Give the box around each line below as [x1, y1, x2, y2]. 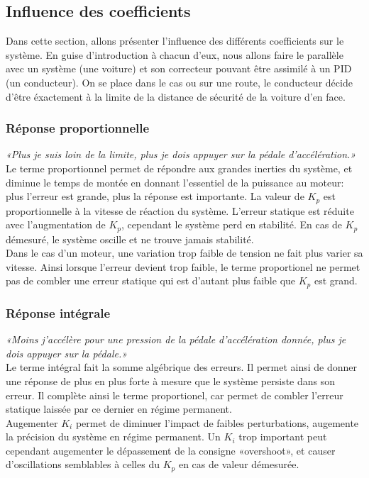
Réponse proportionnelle [6, 119, 150, 137]
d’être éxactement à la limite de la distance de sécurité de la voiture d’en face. [6, 89, 346, 104]
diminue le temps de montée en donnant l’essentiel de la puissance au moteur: [6, 174, 344, 189]
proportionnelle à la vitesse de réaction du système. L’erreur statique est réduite [6, 203, 354, 218]
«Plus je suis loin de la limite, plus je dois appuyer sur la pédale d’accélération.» [6, 147, 356, 162]
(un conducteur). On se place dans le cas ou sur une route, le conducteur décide [6, 74, 353, 89]
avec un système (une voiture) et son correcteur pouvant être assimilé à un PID [6, 61, 352, 76]
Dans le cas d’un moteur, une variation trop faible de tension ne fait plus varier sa [6, 245, 363, 260]
